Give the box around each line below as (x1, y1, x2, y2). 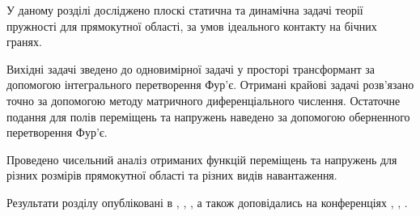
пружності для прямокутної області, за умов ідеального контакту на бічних (6, 17, 377, 34)
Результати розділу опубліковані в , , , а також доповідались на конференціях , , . (6, 193, 408, 210)
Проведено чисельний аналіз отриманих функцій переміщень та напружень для (6, 150, 397, 167)
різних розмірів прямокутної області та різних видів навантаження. (6, 167, 337, 184)
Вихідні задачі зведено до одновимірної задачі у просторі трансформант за (6, 60, 375, 77)
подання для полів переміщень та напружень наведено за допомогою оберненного (6, 108, 410, 125)
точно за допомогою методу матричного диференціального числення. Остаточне (6, 91, 401, 108)
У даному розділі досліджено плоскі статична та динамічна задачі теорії (6, 2, 363, 18)
